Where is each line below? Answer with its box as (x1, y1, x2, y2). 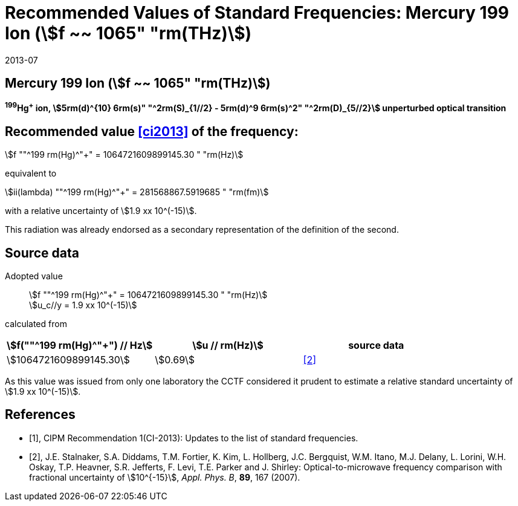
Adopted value (5, 270, 63, 281)
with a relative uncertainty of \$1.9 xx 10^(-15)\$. (5, 206, 197, 216)
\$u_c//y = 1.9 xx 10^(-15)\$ (29, 299, 137, 310)
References (5, 407, 76, 423)
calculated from (5, 318, 67, 329)
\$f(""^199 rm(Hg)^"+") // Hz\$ (7, 339, 153, 351)
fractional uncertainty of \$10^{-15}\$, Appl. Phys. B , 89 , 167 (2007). (29, 472, 300, 482)
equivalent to (5, 168, 57, 179)
